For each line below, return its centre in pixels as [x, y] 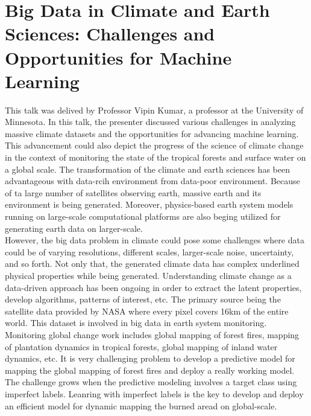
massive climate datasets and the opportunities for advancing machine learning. [152, 133]
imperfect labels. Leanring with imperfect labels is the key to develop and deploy [154, 393]
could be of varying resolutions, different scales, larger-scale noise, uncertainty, [149, 251]
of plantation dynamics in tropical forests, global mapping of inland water [141, 346]
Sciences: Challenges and [110, 34]
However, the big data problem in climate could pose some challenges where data [155, 240]
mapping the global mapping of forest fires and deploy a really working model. [150, 370]
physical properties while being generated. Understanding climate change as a [148, 275]
